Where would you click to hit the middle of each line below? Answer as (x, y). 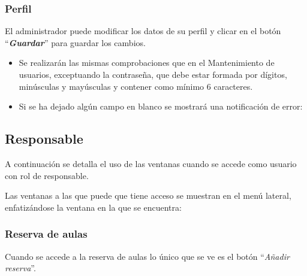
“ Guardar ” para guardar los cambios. (75, 42)
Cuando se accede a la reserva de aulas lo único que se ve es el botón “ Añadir (147, 256)
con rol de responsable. (47, 175)
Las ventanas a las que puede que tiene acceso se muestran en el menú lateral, (148, 195)
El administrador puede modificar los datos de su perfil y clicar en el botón (143, 31)
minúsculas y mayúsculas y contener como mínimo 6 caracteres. (136, 86)
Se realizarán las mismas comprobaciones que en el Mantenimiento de (147, 63)
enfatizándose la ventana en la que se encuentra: (93, 207)
